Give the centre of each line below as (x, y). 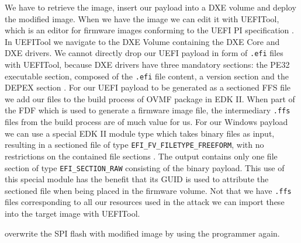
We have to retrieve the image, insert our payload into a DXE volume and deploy (150, 7)
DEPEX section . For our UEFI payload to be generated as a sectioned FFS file (148, 87)
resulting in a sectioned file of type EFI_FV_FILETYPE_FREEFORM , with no (134, 145)
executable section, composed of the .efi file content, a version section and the (147, 76)
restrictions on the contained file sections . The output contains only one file (141, 156)
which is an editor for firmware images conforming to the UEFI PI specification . (149, 30)
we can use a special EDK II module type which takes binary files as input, (140, 133)
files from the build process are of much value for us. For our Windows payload (146, 122)
